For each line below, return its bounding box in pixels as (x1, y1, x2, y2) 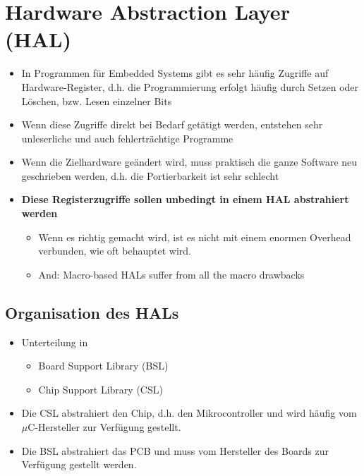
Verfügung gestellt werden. (21, 457, 137, 472)
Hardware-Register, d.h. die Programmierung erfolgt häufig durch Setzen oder (21, 79, 359, 94)
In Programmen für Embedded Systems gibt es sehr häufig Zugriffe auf (21, 66, 329, 80)
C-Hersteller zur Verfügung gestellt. (28, 420, 181, 434)
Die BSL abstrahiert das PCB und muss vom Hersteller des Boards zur (21, 443, 329, 458)
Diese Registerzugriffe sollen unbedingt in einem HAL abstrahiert (21, 192, 349, 207)
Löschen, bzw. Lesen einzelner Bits (21, 93, 172, 108)
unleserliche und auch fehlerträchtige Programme (21, 130, 233, 145)
